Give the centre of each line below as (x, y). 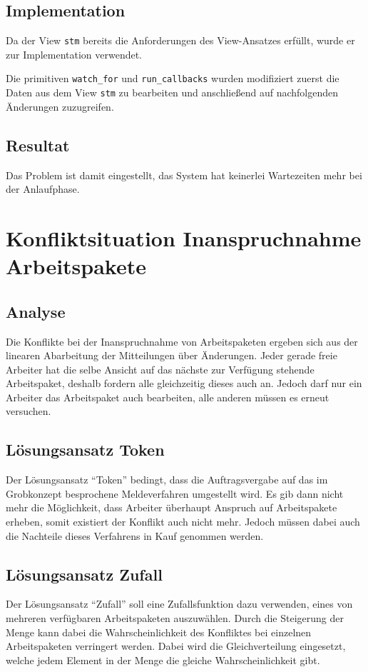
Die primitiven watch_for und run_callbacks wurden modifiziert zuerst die (173, 78)
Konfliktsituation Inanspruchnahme (184, 237)
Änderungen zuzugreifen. (60, 106)
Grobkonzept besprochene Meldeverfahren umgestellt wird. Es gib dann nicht (175, 493)
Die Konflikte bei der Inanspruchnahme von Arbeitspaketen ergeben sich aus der (182, 341)
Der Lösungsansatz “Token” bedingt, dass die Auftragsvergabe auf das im (167, 480)
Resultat (38, 145)
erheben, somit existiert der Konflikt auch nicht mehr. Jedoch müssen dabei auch (183, 522)
